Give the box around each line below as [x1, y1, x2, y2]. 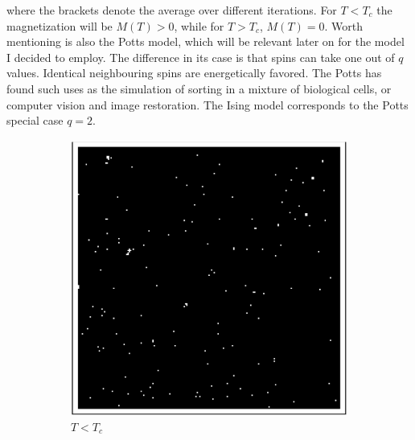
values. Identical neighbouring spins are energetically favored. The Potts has [6, 64, 382, 81]
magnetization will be [6, 17, 113, 34]
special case [6, 112, 64, 129]
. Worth [324, 17, 363, 34]
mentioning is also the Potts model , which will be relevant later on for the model [6, 33, 405, 50]
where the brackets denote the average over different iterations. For [6, 2, 337, 18]
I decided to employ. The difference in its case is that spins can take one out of [6, 48, 395, 65]
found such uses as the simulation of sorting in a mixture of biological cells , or [6, 80, 392, 97]
